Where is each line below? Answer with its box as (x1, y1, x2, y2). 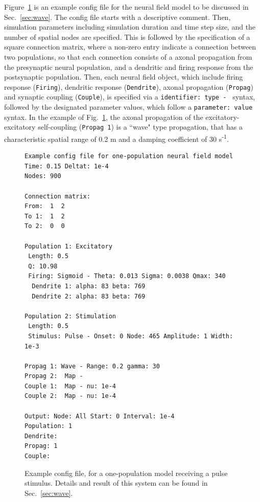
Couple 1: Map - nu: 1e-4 (25, 382, 116, 390)
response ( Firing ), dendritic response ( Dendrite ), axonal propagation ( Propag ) (4, 81, 253, 92)
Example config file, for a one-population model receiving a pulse (25, 467, 228, 478)
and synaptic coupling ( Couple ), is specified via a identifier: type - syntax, (4, 91, 255, 102)
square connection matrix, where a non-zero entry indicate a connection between (4, 41, 256, 52)
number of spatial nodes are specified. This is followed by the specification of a (4, 31, 250, 42)
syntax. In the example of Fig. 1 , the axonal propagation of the (4, 111, 203, 122)
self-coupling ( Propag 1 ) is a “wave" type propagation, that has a (38, 121, 243, 132)
